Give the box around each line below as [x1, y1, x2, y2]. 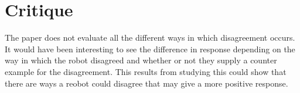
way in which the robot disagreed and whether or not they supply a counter [5, 54, 277, 66]
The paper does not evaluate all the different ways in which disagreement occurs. [5, 31, 295, 44]
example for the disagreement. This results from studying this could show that [5, 65, 287, 77]
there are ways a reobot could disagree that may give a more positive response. [5, 77, 288, 89]
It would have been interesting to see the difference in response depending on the [5, 42, 295, 55]
